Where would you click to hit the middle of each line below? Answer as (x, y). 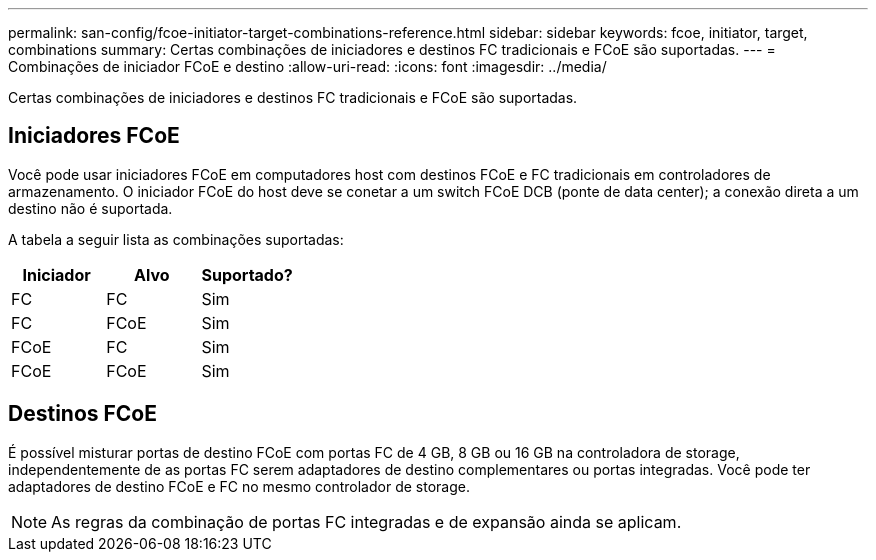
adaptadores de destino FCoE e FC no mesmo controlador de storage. (239, 486)
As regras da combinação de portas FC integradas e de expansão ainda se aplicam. (366, 521)
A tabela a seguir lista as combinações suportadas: (176, 239)
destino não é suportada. (90, 208)
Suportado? (247, 274)
